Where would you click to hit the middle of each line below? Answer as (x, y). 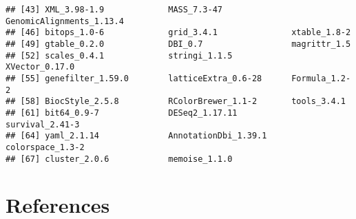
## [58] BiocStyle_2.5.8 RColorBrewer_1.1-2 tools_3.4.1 (176, 102)
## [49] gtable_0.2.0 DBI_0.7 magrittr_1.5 (178, 44)
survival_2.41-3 (43, 124)
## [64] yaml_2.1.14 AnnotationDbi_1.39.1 (136, 136)
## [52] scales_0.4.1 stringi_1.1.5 (119, 55)
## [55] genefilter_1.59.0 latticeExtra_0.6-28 (134, 78)
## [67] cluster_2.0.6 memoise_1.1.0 (119, 159)
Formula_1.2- (321, 78)
